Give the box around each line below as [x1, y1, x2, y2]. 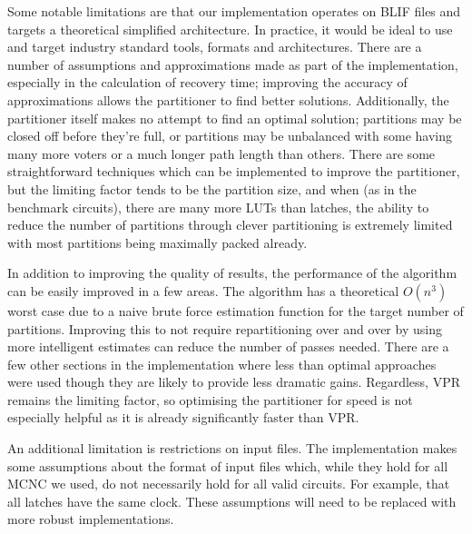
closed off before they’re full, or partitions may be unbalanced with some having [7, 126, 453, 145]
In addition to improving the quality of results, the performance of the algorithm [7, 263, 457, 282]
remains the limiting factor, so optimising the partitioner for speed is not [7, 390, 413, 409]
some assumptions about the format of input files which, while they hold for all [7, 456, 448, 475]
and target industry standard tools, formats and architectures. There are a [7, 37, 422, 56]
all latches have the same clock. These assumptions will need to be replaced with [7, 491, 457, 510]
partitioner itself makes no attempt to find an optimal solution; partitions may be [7, 108, 462, 127]
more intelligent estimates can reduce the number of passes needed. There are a [7, 337, 449, 356]
